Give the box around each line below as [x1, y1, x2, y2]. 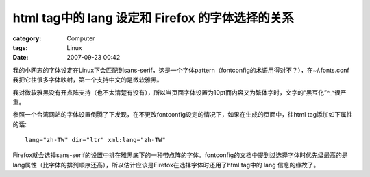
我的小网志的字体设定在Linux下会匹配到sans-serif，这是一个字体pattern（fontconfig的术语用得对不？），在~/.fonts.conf [12, 66, 349, 74]
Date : [12, 54, 29, 62]
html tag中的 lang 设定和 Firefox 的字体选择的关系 [12, 10, 295, 25]
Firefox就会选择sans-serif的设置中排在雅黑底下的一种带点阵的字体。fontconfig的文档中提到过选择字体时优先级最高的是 [12, 151, 348, 159]
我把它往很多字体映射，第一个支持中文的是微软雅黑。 [12, 75, 163, 84]
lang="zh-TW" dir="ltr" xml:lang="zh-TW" [25, 136, 166, 144]
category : [12, 34, 42, 43]
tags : [12, 43, 28, 51]
